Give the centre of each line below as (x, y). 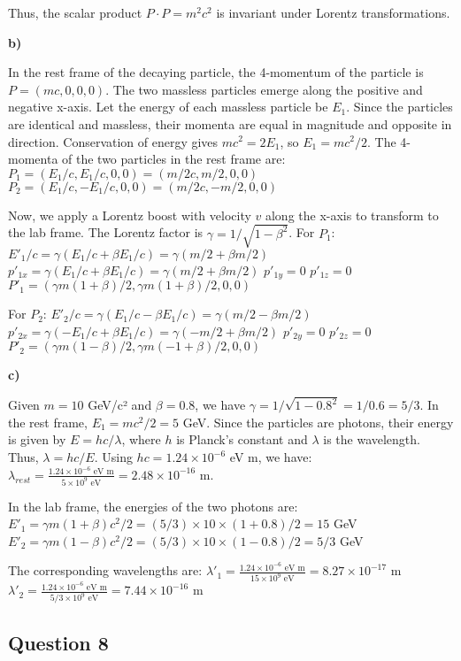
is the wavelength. (372, 439)
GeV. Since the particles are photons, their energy (318, 422)
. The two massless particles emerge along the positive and (264, 89)
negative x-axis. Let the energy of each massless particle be (168, 107)
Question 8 (58, 642)
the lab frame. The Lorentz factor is (106, 232)
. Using (113, 457)
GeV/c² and (120, 405)
